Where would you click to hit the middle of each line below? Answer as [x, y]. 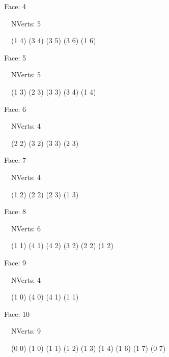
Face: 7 [15, 160]
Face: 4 [15, 6]
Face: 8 [15, 211]
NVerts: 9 [26, 331]
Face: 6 [15, 109]
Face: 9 [15, 262]
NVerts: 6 [26, 228]
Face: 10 [17, 314]
